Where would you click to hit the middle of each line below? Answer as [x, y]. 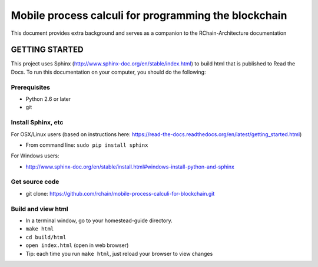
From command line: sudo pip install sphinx [87, 145]
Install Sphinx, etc [37, 123]
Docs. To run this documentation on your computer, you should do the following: [108, 72]
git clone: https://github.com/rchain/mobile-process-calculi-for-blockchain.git [120, 193]
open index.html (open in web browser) [77, 245]
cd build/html [46, 237]
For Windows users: [35, 156]
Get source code [35, 182]
